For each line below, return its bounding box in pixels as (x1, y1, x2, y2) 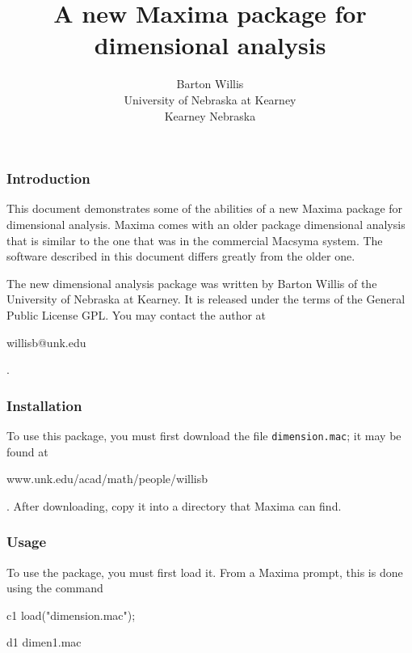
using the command (6, 579, 103, 596)
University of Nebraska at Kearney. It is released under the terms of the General (6, 290, 406, 307)
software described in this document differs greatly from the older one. (6, 248, 355, 265)
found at (6, 443, 48, 460)
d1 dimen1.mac (6, 634, 82, 651)
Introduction (6, 168, 90, 189)
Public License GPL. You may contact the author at (6, 306, 267, 323)
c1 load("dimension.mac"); (6, 606, 136, 623)
